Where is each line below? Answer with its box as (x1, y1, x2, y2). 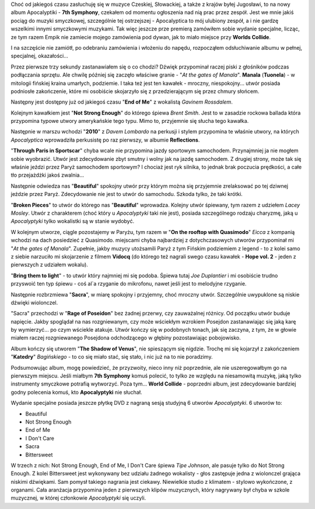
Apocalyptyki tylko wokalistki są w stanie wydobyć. (10, 218, 134, 225)
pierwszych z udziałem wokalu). (10, 261, 89, 269)
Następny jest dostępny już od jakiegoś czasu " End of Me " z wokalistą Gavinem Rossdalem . (10, 98, 233, 105)
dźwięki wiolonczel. (10, 299, 58, 306)
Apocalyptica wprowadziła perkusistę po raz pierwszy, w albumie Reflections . (10, 136, 200, 143)
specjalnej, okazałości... (10, 53, 68, 60)
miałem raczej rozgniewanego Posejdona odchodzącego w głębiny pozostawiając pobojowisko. (10, 334, 242, 342)
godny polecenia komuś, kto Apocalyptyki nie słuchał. (10, 388, 142, 395)
